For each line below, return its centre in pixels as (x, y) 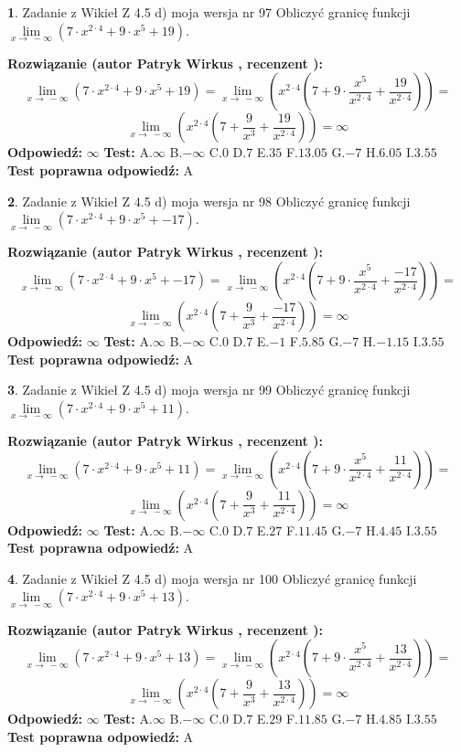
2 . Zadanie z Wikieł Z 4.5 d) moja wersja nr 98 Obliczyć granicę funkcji (209, 201)
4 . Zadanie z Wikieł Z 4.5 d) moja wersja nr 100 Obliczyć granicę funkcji (212, 578)
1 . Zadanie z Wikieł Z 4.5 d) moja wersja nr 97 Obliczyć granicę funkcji (209, 12)
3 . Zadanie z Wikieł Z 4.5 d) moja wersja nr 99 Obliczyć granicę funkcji (209, 390)
